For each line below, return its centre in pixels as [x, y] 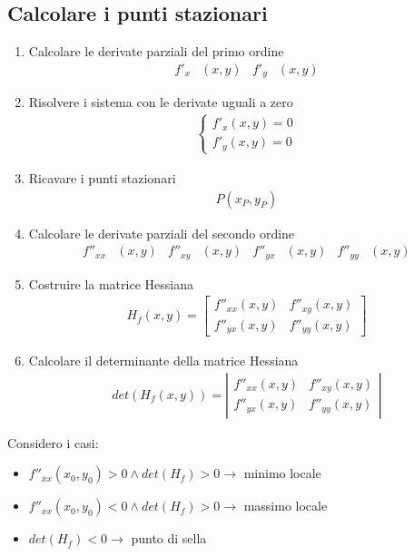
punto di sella [169, 538]
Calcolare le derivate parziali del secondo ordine [162, 233]
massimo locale [286, 506]
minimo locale [282, 473]
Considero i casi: [53, 442]
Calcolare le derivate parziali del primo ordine [156, 51]
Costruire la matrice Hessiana [111, 283]
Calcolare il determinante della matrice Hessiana [163, 361]
